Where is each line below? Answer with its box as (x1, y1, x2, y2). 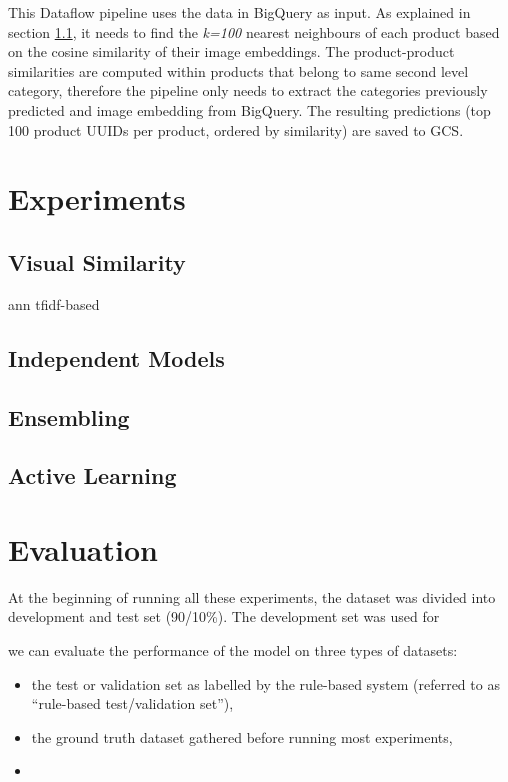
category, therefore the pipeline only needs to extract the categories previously (8, 80, 488, 101)
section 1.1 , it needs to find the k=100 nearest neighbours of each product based (8, 21, 500, 42)
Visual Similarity (8, 246, 186, 277)
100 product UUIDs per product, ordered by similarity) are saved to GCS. (8, 119, 464, 140)
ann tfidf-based (8, 293, 100, 314)
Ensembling (8, 401, 130, 432)
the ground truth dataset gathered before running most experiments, (31, 726, 453, 747)
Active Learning (8, 460, 177, 491)
